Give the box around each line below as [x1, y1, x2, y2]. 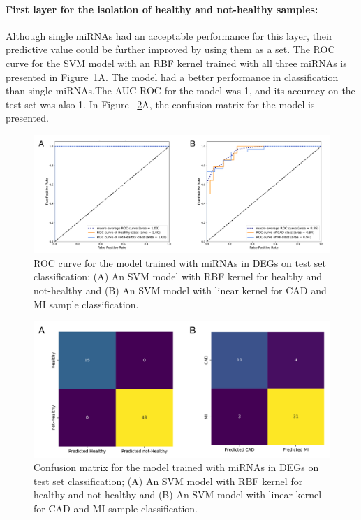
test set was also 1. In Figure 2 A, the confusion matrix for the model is [6, 96, 315, 111]
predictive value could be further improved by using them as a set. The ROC [6, 42, 335, 57]
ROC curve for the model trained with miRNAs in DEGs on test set [34, 255, 326, 270]
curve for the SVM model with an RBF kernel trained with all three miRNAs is [6, 55, 347, 70]
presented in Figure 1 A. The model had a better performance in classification [6, 69, 339, 84]
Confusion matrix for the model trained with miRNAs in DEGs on [34, 460, 319, 475]
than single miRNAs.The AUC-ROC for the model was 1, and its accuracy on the [6, 83, 355, 98]
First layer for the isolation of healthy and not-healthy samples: [6, 1, 318, 16]
